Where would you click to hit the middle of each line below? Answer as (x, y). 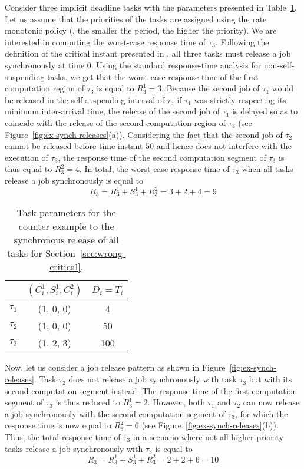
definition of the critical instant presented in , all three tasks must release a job (148, 53)
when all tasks (267, 169)
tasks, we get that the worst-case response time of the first (153, 76)
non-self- (279, 65)
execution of (27, 157)
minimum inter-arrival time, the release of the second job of (113, 111)
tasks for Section (41, 253)
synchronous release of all (66, 240)
